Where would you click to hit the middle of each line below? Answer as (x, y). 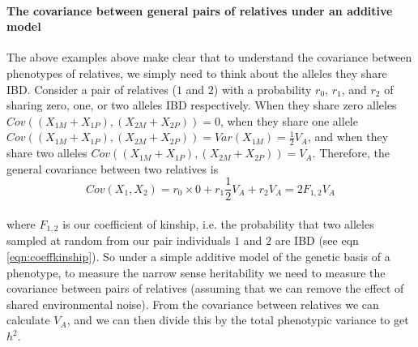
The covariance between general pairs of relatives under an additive (200, 10)
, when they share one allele (289, 120)
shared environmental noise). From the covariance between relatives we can (193, 304)
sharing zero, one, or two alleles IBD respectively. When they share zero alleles (202, 105)
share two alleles (47, 153)
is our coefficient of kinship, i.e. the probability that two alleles (218, 224)
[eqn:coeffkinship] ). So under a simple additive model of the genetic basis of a (198, 257)
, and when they (348, 137)
